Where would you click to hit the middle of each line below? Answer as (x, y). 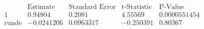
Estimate (41, 7)
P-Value (172, 7)
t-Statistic (137, 7)
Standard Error (92, 7)
